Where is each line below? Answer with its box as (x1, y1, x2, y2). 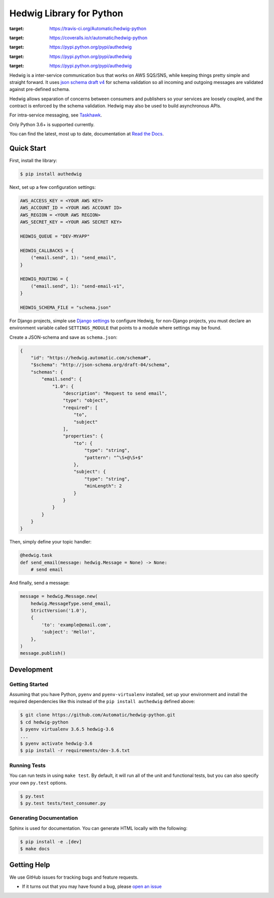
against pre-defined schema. (9, 86, 71, 93)
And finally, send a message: (9, 580, 70, 586)
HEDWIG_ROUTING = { (20, 276, 68, 282)
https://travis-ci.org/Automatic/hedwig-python (49, 25, 147, 32)
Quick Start (9, 144, 46, 153)
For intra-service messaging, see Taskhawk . (9, 112, 102, 118)
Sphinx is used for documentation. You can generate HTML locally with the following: (9, 825, 188, 831)
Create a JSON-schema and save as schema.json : (9, 334, 118, 340)
